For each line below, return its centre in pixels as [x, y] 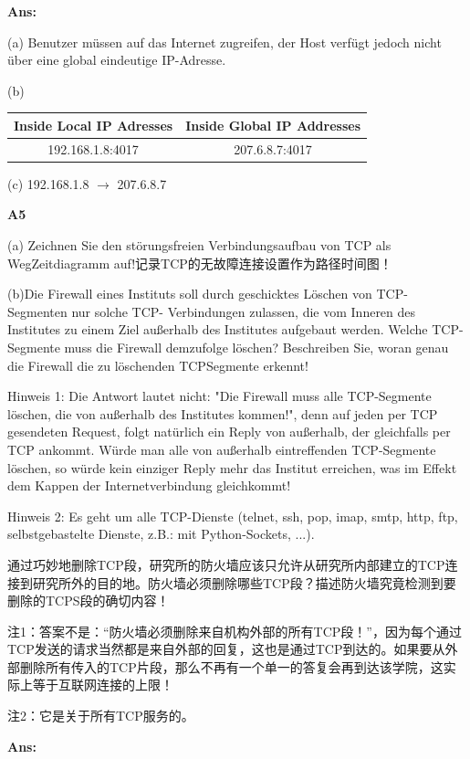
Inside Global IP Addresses [273, 125]
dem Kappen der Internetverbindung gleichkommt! [149, 485]
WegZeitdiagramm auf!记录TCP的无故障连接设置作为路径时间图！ [200, 263]
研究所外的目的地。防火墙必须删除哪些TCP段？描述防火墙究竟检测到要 [244, 582]
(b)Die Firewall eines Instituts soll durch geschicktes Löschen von [190, 294]
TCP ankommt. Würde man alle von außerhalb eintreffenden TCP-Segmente [222, 449]
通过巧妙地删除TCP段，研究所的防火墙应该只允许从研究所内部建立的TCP [226, 564]
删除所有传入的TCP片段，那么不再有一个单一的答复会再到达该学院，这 [231, 666]
